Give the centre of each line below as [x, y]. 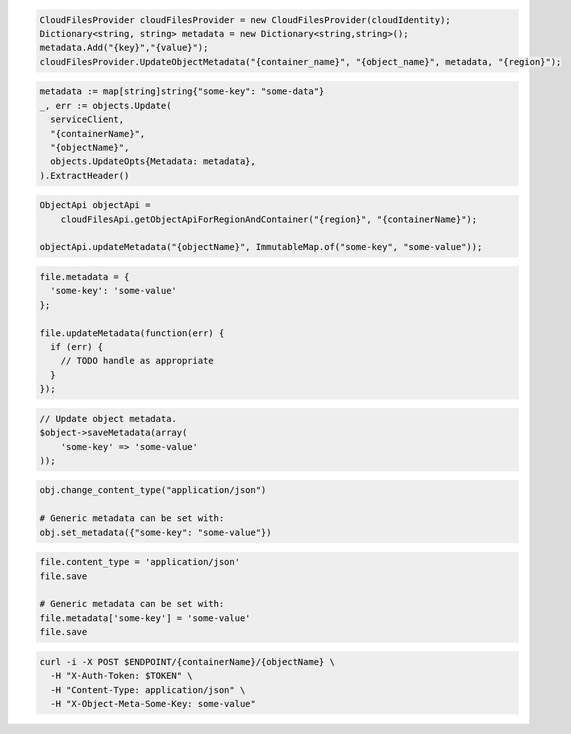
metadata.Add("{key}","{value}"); [124, 48]
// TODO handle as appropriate [137, 361]
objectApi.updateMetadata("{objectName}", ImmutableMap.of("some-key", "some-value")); [261, 247]
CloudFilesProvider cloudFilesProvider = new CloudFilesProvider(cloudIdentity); [245, 19]
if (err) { [77, 346]
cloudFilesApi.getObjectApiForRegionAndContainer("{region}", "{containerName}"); [269, 219]
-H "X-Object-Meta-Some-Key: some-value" [153, 703]
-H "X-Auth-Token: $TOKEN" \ [122, 676]
